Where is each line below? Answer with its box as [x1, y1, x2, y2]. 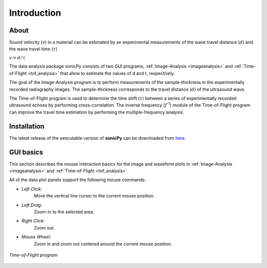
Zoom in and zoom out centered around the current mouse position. [34, 241, 173, 247]
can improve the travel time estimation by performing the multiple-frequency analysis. [9, 109, 184, 115]
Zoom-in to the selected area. [34, 209, 94, 215]
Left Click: [21, 186, 42, 192]
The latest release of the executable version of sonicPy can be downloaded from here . [9, 135, 186, 141]
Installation [9, 122, 44, 130]
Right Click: [21, 218, 45, 224]
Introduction [9, 7, 61, 18]
